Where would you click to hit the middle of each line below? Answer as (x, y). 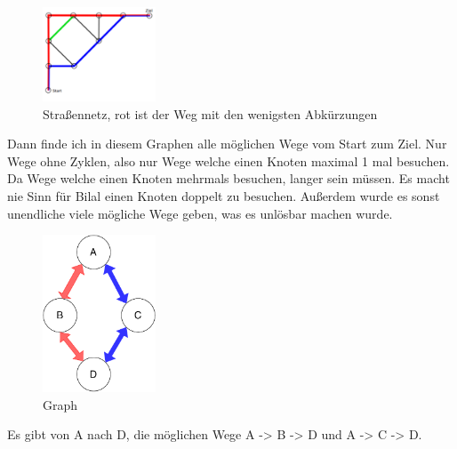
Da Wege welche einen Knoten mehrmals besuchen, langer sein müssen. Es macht (228, 178)
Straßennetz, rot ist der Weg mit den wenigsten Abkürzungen (210, 113)
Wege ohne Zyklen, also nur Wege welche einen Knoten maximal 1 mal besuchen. (228, 160)
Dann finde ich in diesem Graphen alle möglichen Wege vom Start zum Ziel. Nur (227, 144)
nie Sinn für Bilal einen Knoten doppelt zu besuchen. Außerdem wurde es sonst (224, 195)
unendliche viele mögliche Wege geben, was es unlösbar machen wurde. (200, 213)
